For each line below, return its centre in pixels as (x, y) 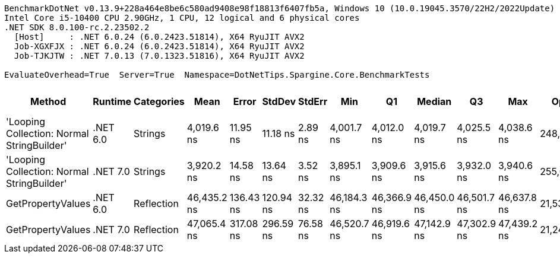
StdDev (279, 101)
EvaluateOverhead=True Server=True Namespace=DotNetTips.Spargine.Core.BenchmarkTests (217, 75)
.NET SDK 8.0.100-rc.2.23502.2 (77, 27)
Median (434, 101)
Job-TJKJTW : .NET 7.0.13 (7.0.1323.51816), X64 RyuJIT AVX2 (159, 56)
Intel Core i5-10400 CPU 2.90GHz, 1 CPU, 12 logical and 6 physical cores (182, 18)
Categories (159, 101)
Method (48, 101)
